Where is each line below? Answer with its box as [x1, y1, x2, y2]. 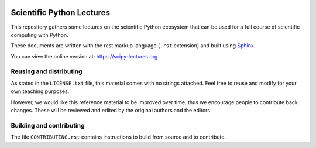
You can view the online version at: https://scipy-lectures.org [11, 53, 158, 60]
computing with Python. [11, 31, 68, 38]
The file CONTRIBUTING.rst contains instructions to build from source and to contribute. [11, 133, 226, 140]
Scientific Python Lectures [11, 8, 111, 18]
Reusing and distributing [11, 67, 83, 75]
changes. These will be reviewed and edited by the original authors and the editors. [11, 107, 212, 113]
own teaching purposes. [11, 88, 70, 95]
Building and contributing [11, 121, 85, 129]
